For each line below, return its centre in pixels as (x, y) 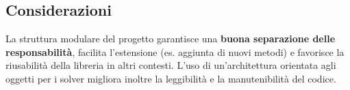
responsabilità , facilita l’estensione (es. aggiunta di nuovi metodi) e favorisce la (175, 51)
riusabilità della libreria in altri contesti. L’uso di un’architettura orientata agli (171, 65)
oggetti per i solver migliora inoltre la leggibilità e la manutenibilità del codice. (171, 78)
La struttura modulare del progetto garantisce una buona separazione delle (171, 39)
